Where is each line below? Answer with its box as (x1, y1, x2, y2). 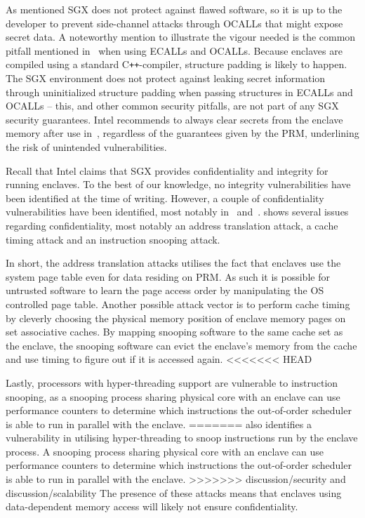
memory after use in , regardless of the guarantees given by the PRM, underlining (6, 126, 359, 140)
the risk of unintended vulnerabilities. (6, 140, 167, 154)
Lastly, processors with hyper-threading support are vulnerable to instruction (6, 375, 338, 390)
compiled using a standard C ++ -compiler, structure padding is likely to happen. (6, 57, 347, 72)
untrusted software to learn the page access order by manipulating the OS (6, 283, 324, 298)
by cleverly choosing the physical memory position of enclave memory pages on (6, 310, 346, 325)
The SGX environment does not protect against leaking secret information (6, 71, 326, 86)
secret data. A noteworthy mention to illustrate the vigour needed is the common (6, 29, 356, 44)
